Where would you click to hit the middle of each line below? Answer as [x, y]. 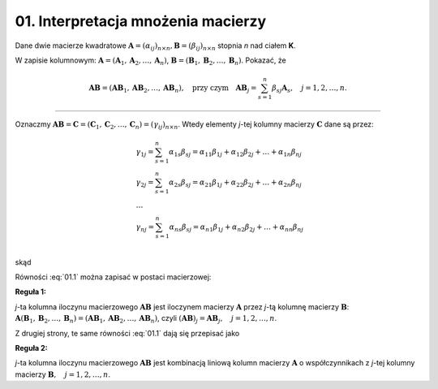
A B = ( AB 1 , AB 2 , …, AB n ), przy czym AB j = [173, 89]
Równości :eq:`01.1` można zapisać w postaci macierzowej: [113, 277]
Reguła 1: [30, 292]
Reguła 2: [31, 348]
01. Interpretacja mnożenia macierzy [141, 21]
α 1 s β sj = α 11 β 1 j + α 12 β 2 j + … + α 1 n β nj [235, 153]
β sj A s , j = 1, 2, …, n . [310, 89]
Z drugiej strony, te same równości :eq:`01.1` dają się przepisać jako [127, 333]
